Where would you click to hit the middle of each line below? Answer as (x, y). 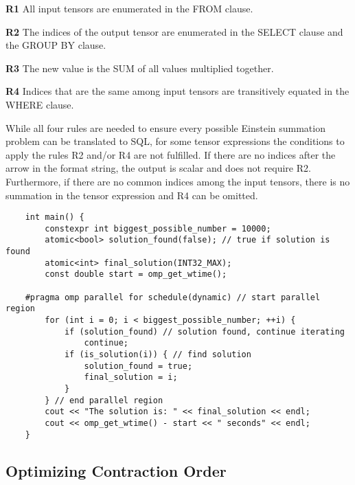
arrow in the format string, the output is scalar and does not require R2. (158, 168)
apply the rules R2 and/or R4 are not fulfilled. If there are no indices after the (171, 154)
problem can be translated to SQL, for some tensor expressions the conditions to (175, 141)
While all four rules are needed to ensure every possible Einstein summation (165, 127)
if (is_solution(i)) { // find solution (158, 354)
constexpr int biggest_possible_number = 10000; (158, 228)
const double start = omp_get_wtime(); (136, 274)
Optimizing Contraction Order (116, 470)
